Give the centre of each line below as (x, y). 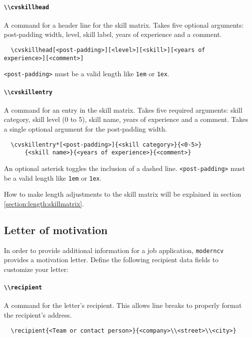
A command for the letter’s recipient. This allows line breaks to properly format (123, 305)
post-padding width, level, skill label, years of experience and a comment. (113, 34)
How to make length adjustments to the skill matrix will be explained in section (123, 194)
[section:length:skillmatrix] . (44, 203)
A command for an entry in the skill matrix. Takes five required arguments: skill (123, 110)
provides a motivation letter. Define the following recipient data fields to (111, 260)
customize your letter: (36, 269)
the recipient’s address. (38, 314)
